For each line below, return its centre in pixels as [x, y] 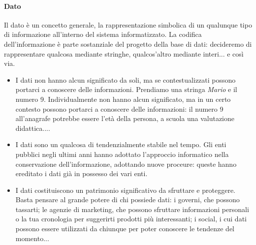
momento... [32, 238]
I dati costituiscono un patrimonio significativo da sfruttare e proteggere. [125, 190]
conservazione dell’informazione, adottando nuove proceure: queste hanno [126, 164]
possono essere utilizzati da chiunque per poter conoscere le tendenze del [125, 229]
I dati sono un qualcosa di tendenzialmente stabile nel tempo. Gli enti [121, 144]
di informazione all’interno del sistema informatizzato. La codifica [103, 34]
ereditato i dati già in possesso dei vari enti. [81, 173]
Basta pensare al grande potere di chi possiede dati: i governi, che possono [128, 199]
